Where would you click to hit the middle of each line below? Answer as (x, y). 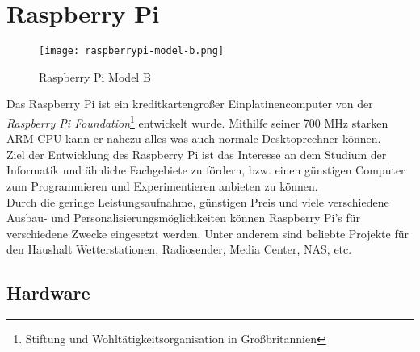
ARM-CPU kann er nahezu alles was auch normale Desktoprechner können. (194, 138)
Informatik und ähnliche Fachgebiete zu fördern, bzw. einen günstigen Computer (206, 170)
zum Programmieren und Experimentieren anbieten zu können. (162, 186)
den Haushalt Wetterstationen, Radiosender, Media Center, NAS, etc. (179, 249)
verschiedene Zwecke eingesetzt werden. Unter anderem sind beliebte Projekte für (208, 233)
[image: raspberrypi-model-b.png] (132, 51)
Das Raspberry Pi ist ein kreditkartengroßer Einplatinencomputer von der (190, 104)
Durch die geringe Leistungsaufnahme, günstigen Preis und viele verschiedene (198, 201)
